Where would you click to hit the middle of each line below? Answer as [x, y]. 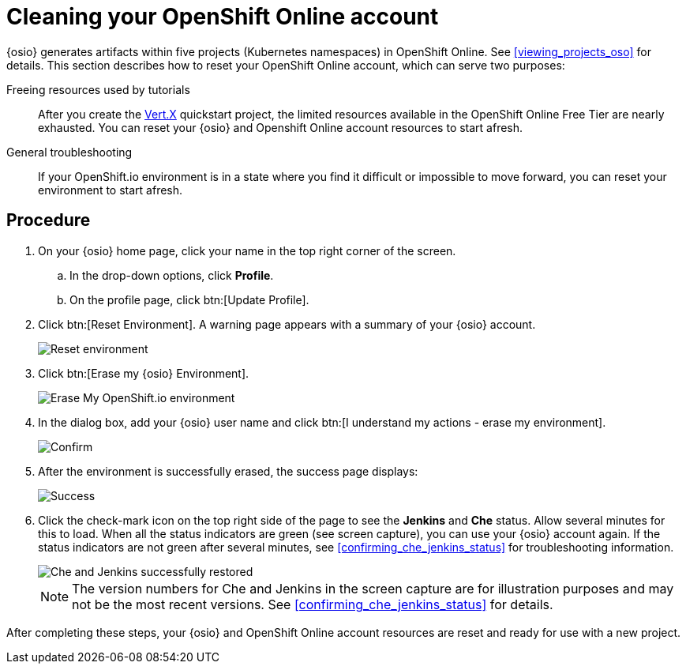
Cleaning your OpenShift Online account [223, 17]
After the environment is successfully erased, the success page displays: [228, 471]
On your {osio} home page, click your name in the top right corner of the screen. [247, 250]
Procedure [49, 220]
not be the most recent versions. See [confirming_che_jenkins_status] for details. [313, 604]
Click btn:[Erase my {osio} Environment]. [144, 373]
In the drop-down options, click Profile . [172, 275]
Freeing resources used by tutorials [98, 89]
